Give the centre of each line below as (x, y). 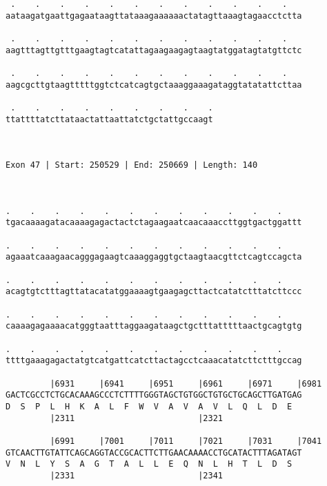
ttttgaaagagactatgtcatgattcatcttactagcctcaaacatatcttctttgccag (154, 361)
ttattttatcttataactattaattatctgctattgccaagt (109, 119)
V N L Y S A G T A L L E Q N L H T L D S (149, 464)
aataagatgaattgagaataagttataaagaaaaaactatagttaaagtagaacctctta (154, 16)
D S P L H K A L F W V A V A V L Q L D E (149, 406)
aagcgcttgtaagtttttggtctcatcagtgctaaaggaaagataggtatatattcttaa (154, 85)
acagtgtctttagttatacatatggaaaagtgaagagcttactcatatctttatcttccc (154, 292)
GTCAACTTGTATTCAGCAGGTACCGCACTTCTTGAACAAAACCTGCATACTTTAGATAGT (154, 453)
